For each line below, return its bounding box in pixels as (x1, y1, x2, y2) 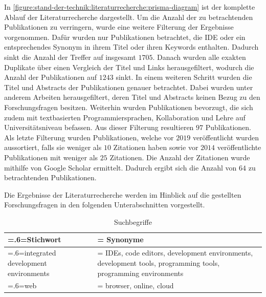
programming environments (97, 267, 184, 278)
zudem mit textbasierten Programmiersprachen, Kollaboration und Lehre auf (4, 112, 246, 122)
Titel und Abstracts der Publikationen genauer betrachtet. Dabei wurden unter (4, 81, 253, 92)
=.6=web (8, 280, 37, 291)
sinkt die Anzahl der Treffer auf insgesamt (4, 51, 136, 62)
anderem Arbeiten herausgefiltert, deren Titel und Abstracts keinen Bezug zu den (4, 92, 260, 102)
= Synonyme (97, 234, 144, 245)
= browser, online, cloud (97, 280, 174, 291)
